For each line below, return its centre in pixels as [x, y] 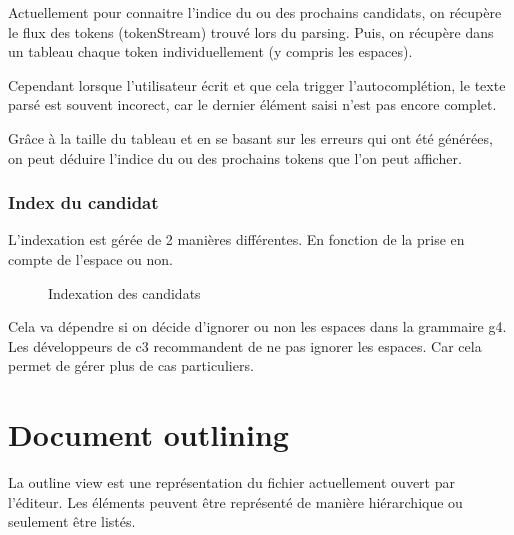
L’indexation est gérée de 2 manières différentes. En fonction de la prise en [236, 239]
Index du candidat [83, 202]
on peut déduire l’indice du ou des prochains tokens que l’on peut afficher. [235, 157]
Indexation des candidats [124, 292]
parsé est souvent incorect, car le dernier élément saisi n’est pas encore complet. [252, 104]
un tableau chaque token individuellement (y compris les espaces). [210, 51]
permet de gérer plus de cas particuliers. [131, 365]
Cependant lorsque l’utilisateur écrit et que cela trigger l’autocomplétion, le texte [257, 84]
